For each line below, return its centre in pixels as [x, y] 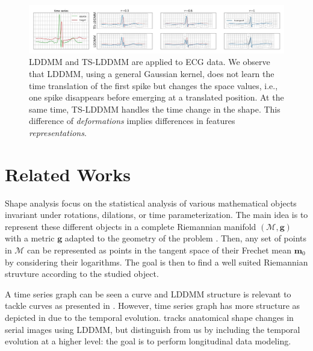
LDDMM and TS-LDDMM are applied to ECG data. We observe [150, 62]
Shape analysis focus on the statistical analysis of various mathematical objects [151, 203]
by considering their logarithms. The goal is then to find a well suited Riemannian [156, 262]
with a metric [30, 238]
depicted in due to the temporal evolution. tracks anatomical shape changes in [149, 317]
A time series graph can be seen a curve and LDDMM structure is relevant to [148, 294]
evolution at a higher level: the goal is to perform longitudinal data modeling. [148, 341]
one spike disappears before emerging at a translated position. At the [156, 97]
